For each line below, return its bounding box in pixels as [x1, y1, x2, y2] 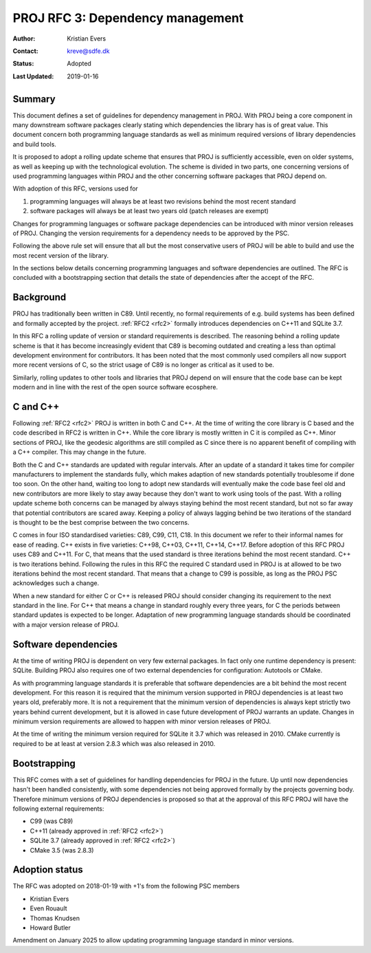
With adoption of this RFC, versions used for [12, 184, 139, 193]
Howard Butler [30, 923, 71, 932]
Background [12, 292, 67, 303]
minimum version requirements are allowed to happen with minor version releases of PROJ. [12, 717, 271, 725]
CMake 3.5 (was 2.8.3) [30, 846, 94, 854]
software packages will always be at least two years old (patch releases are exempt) [30, 207, 269, 215]
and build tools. [12, 140, 56, 148]
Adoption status [12, 864, 84, 876]
